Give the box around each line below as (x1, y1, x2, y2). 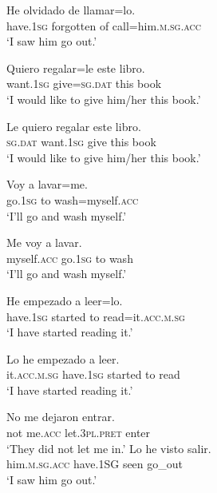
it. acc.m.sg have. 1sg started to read (6, 366, 180, 383)
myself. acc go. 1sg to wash (6, 249, 133, 266)
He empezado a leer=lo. (6, 292, 123, 308)
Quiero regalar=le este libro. (6, 59, 145, 76)
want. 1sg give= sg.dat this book (6, 75, 162, 92)
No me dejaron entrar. (6, 408, 115, 425)
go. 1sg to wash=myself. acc (6, 191, 139, 208)
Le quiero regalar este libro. (6, 117, 141, 134)
